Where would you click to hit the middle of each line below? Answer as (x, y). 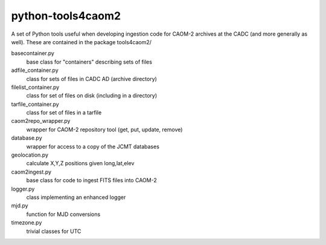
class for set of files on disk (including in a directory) (92, 96)
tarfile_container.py (35, 104)
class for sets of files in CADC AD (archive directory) (91, 79)
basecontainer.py (33, 53)
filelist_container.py (35, 87)
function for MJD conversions (63, 214)
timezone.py (27, 223)
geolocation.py (30, 155)
